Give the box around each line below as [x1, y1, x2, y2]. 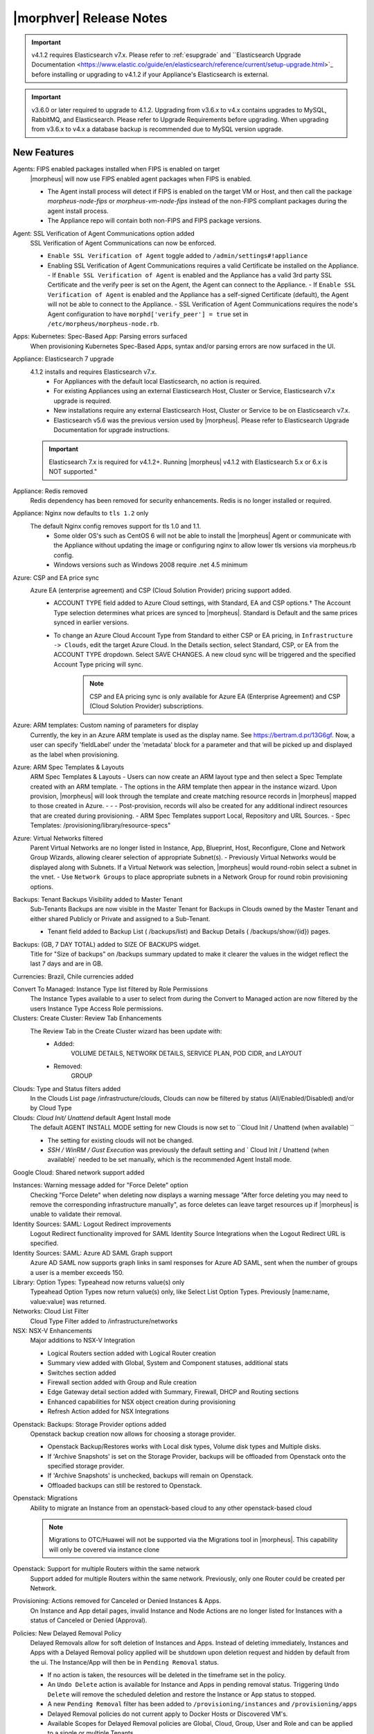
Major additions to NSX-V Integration [30, 1336, 135, 1345]
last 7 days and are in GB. [30, 959, 103, 968]
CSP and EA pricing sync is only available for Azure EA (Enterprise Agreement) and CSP [89, 692, 341, 701]
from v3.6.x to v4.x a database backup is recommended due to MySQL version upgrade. [31, 125, 284, 133]
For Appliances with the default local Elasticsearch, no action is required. [53, 377, 262, 385]
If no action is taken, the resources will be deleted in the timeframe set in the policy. [47, 1671, 287, 1679]
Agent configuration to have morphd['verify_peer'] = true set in [47, 309, 249, 318]
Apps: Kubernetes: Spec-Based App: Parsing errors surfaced [12, 332, 188, 341]
